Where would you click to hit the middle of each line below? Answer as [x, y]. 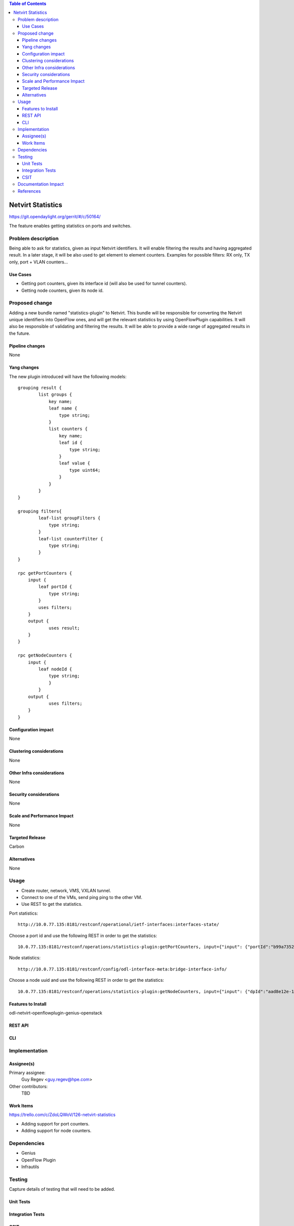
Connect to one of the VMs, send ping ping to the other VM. [82, 897]
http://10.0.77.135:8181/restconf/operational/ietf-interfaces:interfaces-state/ [119, 925]
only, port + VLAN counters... [38, 262]
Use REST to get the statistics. [52, 904]
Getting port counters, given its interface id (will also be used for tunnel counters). [104, 283]
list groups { [55, 395]
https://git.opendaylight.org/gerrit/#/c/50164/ [55, 217]
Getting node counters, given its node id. [62, 290]
